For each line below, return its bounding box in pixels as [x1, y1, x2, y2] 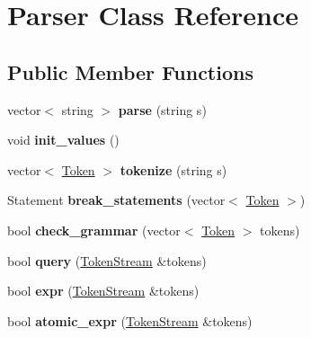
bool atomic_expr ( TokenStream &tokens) [7, 311, 253, 330]
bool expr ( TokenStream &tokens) [7, 281, 200, 300]
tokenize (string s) [120, 160, 227, 179]
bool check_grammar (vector [7, 220, 181, 239]
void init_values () [7, 130, 120, 149]
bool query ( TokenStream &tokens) [7, 251, 207, 270]
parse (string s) [118, 100, 207, 119]
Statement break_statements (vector [7, 191, 226, 209]
